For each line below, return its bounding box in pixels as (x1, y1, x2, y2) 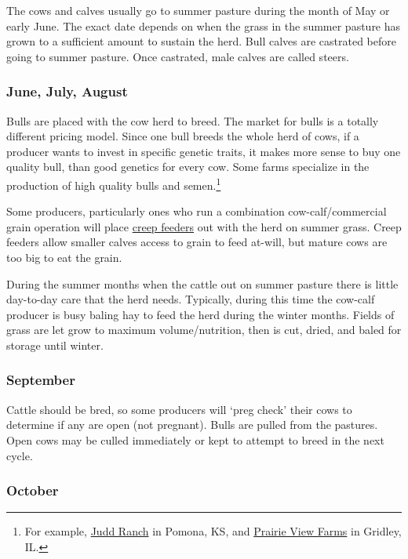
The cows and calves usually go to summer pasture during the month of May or (6, 2, 390, 18)
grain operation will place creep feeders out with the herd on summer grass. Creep (6, 218, 402, 234)
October (6, 481, 59, 500)
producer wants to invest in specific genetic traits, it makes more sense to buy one (6, 143, 401, 159)
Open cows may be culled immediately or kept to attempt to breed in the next (6, 431, 384, 448)
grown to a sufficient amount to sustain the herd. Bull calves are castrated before (6, 33, 396, 49)
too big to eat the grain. (6, 249, 122, 265)
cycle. (6, 447, 33, 463)
